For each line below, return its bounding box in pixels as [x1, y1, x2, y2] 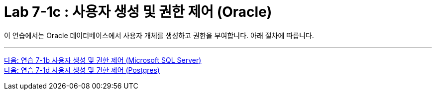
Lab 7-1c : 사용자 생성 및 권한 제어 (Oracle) [4, 3, 272, 20]
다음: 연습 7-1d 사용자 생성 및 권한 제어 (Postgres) [4, 65, 160, 74]
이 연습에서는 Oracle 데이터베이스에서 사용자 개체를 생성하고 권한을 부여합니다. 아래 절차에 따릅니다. [4, 31, 314, 40]
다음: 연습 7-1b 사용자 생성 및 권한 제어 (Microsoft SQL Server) [4, 55, 202, 64]
